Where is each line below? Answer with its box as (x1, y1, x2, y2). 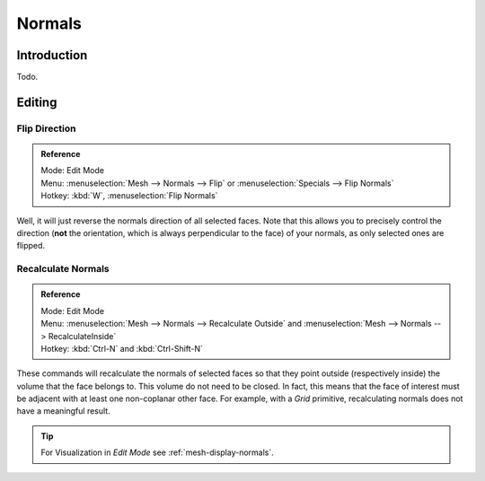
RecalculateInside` (48, 330, 117, 341)
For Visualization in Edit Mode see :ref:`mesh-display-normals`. (40, 447, 274, 458)
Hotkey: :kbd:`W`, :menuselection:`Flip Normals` (40, 190, 218, 201)
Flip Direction (16, 122, 76, 135)
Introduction (16, 48, 88, 63)
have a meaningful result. (16, 406, 111, 416)
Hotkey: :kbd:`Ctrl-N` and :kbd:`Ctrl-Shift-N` (40, 343, 204, 354)
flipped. (16, 240, 45, 251)
